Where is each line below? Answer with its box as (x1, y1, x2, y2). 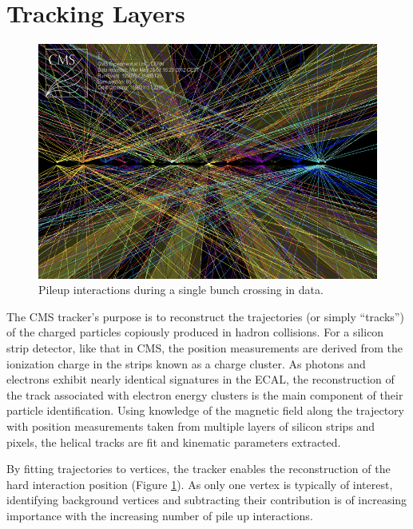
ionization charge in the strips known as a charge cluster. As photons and (6, 355, 366, 372)
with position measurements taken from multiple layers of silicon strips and (6, 418, 375, 434)
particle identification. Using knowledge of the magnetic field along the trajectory (6, 402, 404, 419)
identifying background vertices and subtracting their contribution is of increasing (6, 491, 407, 508)
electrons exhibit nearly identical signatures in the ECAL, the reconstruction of (6, 371, 395, 388)
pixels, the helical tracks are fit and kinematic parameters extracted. (6, 433, 341, 450)
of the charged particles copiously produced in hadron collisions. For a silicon (6, 324, 384, 340)
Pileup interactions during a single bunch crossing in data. (38, 281, 324, 298)
